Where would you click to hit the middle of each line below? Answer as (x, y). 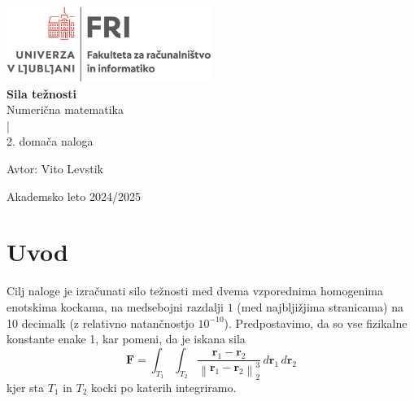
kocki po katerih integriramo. (164, 387)
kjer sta (26, 387)
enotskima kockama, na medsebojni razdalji (115, 306)
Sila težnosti (41, 93)
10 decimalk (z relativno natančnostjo (100, 323)
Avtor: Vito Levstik (55, 169)
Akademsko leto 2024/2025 (74, 196)
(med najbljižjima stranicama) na (320, 306)
